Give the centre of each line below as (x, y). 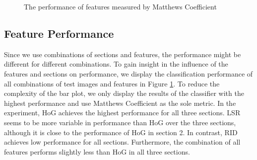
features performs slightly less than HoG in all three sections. (97, 151)
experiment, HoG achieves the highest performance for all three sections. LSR (122, 113)
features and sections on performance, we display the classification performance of (128, 73)
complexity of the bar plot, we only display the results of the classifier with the (124, 93)
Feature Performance (59, 33)
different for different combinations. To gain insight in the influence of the (116, 64)
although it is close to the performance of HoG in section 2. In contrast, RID (121, 132)
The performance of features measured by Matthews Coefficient (120, 6)
